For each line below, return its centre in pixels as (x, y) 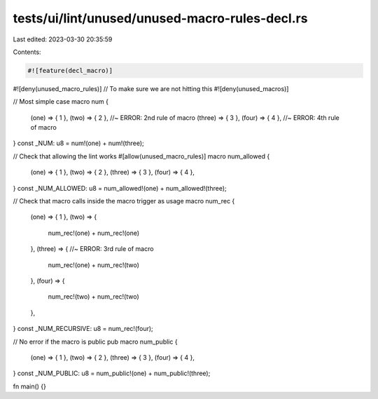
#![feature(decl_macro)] (70, 70)
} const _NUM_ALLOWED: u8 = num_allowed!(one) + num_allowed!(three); (120, 188)
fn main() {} (30, 386)
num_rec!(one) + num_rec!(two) (94, 265)
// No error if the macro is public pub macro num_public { (95, 341)
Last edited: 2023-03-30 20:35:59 (63, 39)
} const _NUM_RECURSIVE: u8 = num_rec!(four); (83, 329)
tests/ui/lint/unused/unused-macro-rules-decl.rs (160, 18)
